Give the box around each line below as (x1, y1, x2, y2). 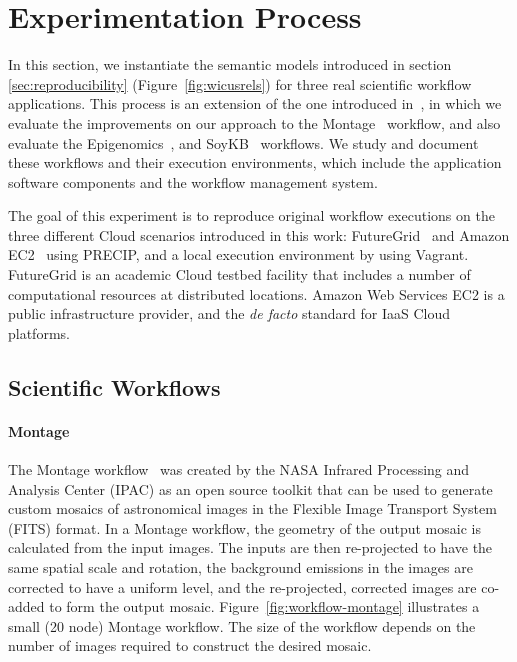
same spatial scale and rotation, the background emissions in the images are (8, 556, 473, 577)
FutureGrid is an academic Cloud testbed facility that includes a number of (8, 264, 471, 285)
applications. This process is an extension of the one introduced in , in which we (8, 93, 502, 114)
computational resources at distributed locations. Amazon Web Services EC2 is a (8, 283, 505, 304)
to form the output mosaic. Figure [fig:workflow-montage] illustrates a (49, 596, 480, 617)
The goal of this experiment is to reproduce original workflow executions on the (8, 205, 495, 226)
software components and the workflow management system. (8, 171, 378, 192)
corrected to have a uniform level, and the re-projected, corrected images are (8, 576, 477, 597)
